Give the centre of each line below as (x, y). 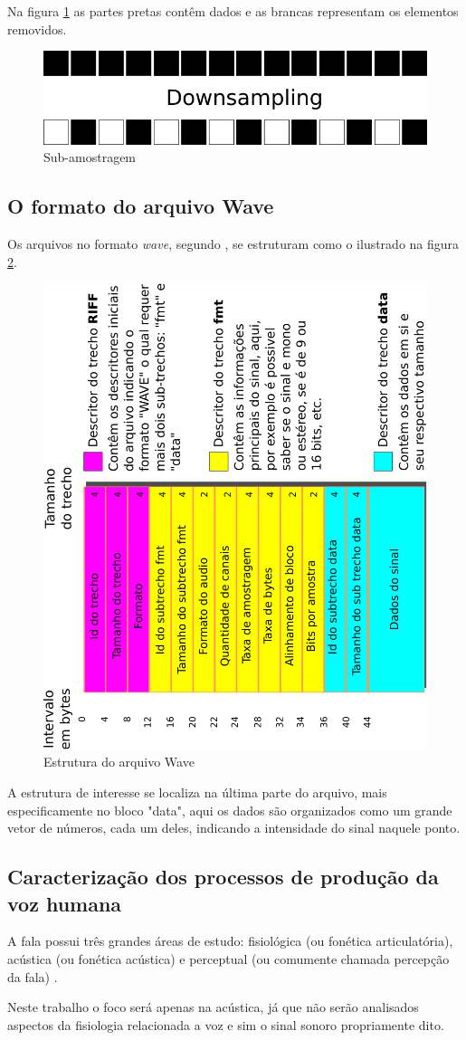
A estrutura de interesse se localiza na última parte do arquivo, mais (197, 792)
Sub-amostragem (90, 157)
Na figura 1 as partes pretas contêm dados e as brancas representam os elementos (233, 11)
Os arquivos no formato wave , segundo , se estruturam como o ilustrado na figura (233, 244)
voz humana (65, 903)
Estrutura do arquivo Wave (119, 762)
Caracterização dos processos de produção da (223, 877)
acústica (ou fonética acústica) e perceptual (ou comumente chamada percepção (228, 959)
